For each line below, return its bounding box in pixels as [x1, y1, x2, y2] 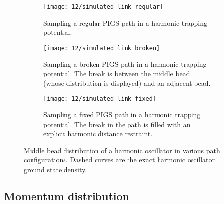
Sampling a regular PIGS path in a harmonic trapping [43, 17, 208, 27]
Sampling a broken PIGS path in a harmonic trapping [43, 58, 207, 69]
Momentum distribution [4, 188, 129, 203]
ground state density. [24, 164, 87, 174]
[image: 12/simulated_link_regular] [43, 3, 163, 10]
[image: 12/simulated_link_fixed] [43, 95, 157, 102]
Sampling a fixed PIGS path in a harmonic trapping [43, 109, 201, 119]
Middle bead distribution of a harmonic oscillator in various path [24, 145, 220, 155]
